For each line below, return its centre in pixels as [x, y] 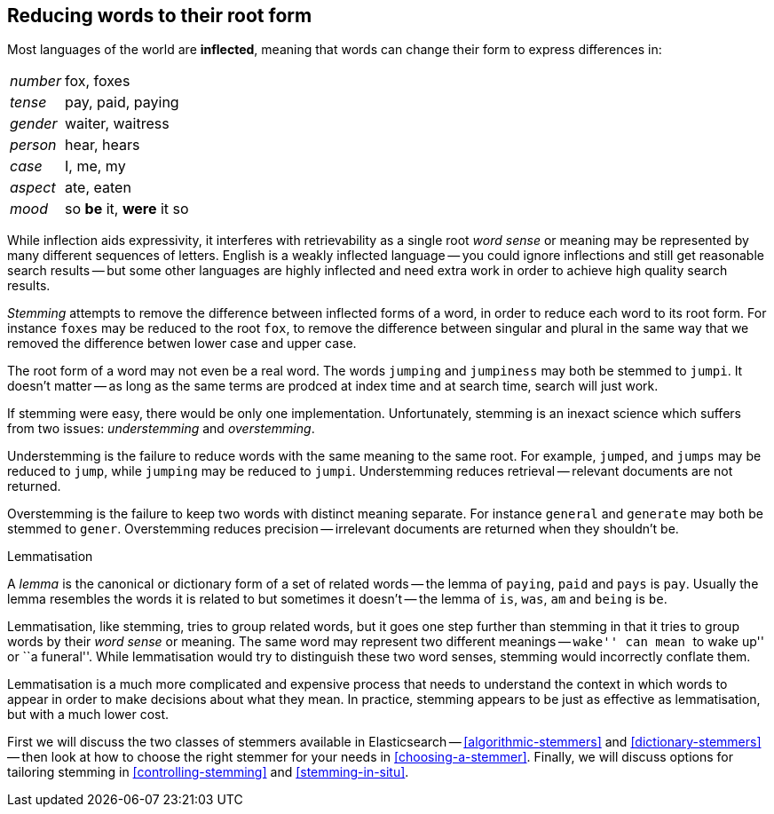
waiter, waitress [117, 124]
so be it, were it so [127, 209]
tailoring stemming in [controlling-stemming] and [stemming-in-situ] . [208, 772]
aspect [33, 188]
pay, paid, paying [122, 103]
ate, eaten [98, 188]
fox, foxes [98, 81]
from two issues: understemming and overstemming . [161, 429]
